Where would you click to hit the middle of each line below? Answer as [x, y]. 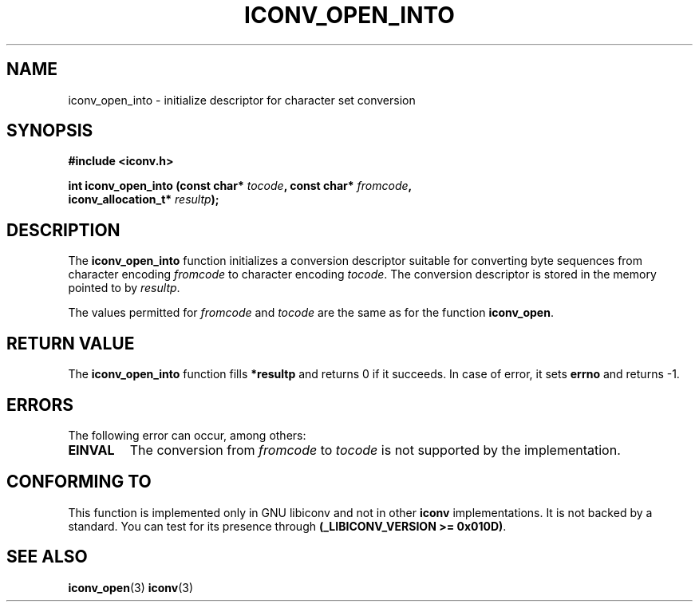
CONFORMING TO [79, 482]
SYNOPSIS [50, 131]
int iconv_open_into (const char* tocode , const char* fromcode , [240, 186]
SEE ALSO [47, 557]
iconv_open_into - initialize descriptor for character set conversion [242, 100]
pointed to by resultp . [124, 288]
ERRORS [40, 405]
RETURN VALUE [71, 343]
